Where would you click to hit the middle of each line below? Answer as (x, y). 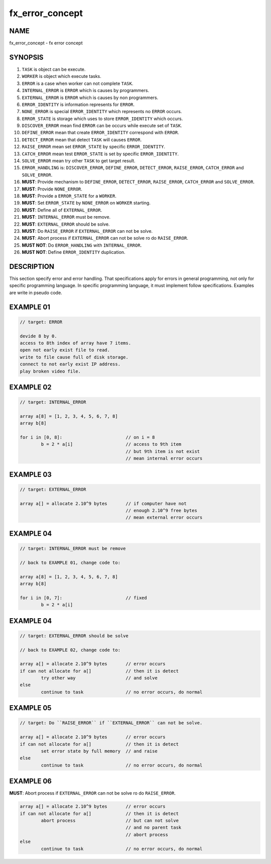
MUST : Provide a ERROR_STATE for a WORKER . (69, 196)
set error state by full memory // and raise (99, 751)
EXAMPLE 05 (30, 708)
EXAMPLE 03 (31, 474)
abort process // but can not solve (110, 821)
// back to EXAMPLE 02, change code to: (70, 650)
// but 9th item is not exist (163, 451)
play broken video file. (50, 371)
